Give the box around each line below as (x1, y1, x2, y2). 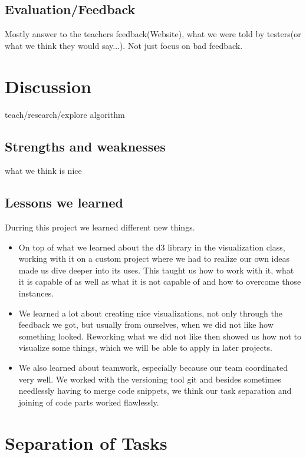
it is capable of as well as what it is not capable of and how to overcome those (18, 275, 301, 288)
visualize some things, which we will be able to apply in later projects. (18, 341, 272, 354)
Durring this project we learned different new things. (5, 221, 195, 233)
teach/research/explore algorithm (5, 108, 125, 120)
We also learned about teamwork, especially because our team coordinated (18, 361, 288, 374)
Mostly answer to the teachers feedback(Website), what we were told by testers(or (5, 28, 301, 40)
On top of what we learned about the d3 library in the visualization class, (18, 240, 285, 253)
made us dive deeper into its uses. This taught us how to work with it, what (18, 263, 294, 276)
